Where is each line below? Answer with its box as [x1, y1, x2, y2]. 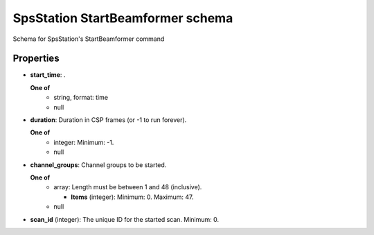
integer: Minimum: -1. [53, 138, 114, 146]
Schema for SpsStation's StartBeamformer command [12, 35, 165, 43]
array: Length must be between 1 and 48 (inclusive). [53, 183, 202, 191]
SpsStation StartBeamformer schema [12, 10, 233, 26]
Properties [12, 53, 60, 64]
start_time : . [30, 71, 66, 79]
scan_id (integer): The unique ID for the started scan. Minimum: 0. [30, 215, 220, 223]
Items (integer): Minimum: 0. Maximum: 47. [71, 193, 194, 201]
